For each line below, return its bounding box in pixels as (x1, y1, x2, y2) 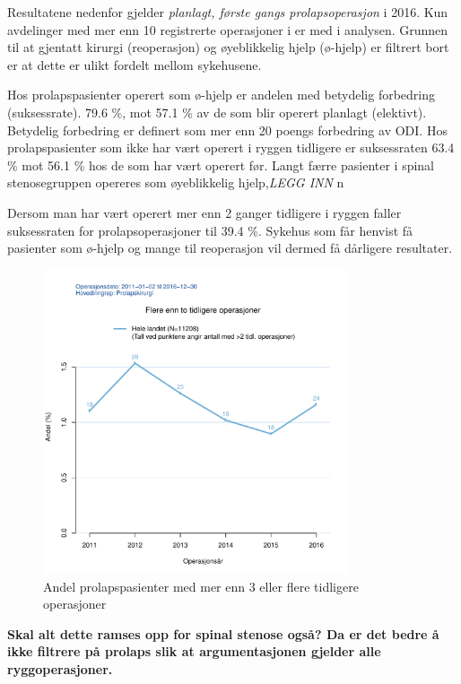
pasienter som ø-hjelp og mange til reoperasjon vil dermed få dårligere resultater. (7, 238, 453, 257)
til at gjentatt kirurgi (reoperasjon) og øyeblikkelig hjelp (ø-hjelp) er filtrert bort (7, 38, 449, 56)
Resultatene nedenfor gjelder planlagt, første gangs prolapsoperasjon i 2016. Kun (7, 3, 448, 21)
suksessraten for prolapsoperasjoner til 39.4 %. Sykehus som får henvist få (7, 221, 413, 239)
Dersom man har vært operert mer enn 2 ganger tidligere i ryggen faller (7, 203, 402, 221)
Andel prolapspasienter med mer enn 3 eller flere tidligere (43, 576, 359, 595)
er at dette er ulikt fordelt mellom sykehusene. (7, 55, 262, 74)
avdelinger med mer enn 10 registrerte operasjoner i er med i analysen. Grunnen (7, 20, 448, 39)
